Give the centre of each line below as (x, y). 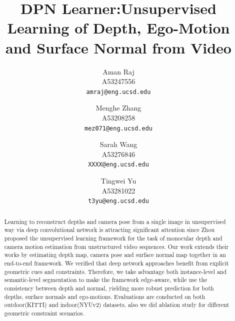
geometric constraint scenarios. (44, 313)
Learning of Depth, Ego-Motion (118, 28)
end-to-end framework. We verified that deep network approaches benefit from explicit (116, 263)
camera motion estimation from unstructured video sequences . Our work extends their (116, 246)
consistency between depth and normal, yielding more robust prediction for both (109, 288)
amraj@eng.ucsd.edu (118, 92)
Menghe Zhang (118, 108)
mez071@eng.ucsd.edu (118, 128)
